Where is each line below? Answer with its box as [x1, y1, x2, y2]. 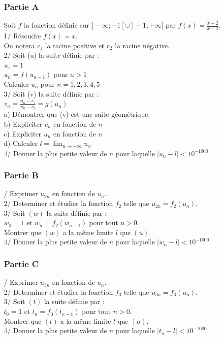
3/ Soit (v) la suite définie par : [4, 88, 99, 99]
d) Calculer [4, 138, 38, 148]
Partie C [4, 257, 39, 270]
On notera [4, 40, 35, 50]
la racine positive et [45, 40, 104, 50]
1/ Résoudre [4, 31, 41, 41]
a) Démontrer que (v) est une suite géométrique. [4, 109, 150, 119]
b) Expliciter [4, 119, 42, 129]
